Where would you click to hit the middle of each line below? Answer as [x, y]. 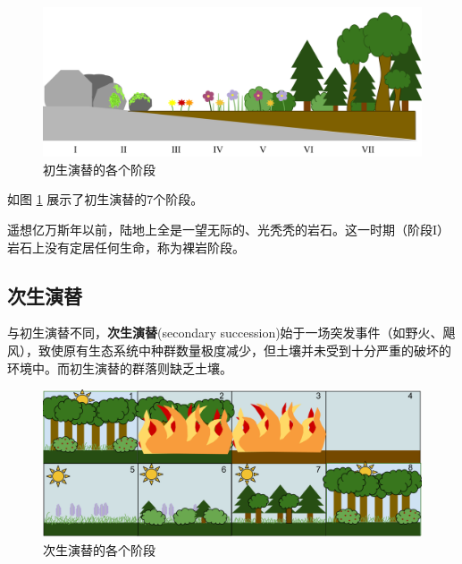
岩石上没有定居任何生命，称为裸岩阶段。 [126, 247]
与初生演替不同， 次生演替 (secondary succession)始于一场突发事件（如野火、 [225, 333]
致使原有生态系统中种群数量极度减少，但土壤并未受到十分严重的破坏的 [244, 350]
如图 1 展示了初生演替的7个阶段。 [105, 199]
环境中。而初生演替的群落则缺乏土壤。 [120, 367]
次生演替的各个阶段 [99, 549]
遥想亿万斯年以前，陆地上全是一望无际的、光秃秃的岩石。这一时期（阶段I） [229, 230]
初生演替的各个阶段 [99, 169]
